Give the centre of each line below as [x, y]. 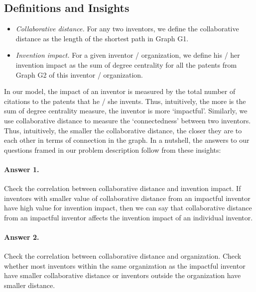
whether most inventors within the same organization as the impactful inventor [125, 265]
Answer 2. [22, 237]
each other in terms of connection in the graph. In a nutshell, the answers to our [127, 140]
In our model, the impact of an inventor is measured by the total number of [120, 91]
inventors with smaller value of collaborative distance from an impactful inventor [127, 198]
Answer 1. [22, 169]
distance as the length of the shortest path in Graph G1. [102, 38]
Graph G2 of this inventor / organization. [79, 74]
